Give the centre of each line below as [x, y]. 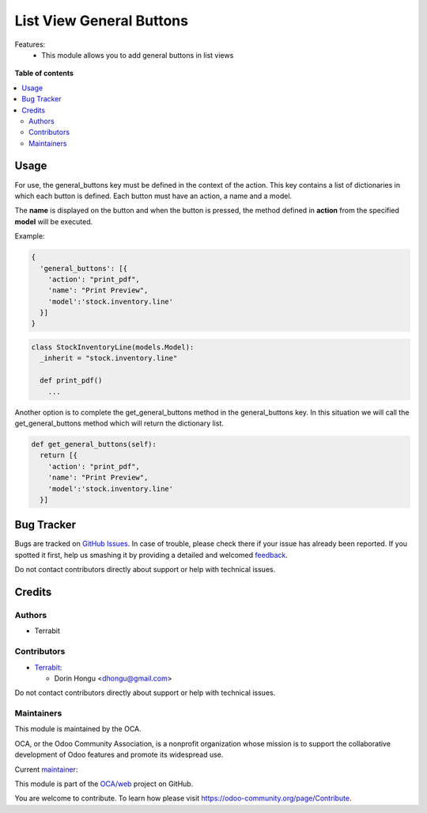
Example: [30, 236]
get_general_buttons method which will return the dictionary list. [119, 423]
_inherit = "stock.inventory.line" [109, 358]
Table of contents [44, 73]
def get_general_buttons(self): [94, 444]
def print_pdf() [71, 381]
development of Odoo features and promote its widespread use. [119, 755]
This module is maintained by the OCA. [78, 729]
